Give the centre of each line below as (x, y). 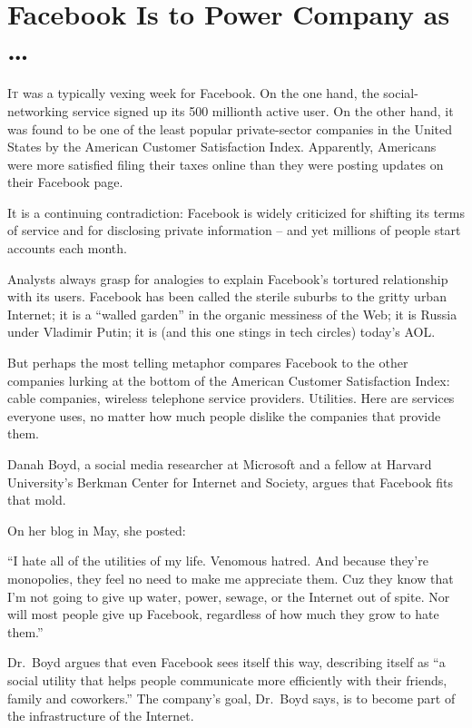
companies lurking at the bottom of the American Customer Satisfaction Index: (229, 380)
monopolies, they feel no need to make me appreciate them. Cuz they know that (231, 578)
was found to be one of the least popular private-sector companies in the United (230, 128)
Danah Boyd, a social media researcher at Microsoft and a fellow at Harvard (220, 464)
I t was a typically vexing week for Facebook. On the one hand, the (193, 93)
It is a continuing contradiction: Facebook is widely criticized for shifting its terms (236, 212)
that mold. (37, 500)
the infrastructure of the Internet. (101, 716)
